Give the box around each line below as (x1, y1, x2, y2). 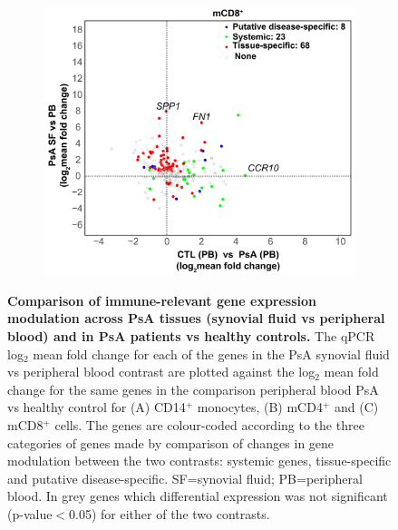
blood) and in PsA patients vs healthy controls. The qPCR (7, 327, 375, 345)
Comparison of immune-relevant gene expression (7, 290, 317, 309)
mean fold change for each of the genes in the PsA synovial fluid (33, 344, 390, 363)
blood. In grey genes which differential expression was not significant (7, 486, 388, 505)
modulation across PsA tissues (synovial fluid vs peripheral (7, 309, 385, 328)
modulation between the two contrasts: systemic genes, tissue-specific (7, 451, 392, 470)
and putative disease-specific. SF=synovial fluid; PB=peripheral (7, 468, 363, 487)
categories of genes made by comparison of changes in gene (7, 433, 335, 452)
